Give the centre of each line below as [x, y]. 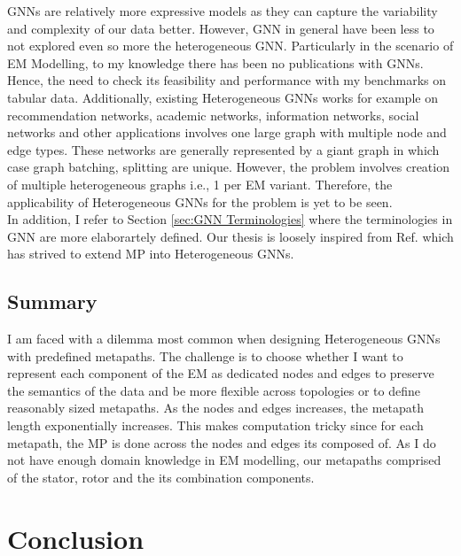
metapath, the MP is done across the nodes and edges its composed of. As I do [222, 442]
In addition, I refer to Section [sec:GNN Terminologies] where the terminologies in [230, 219]
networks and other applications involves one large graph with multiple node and [227, 132]
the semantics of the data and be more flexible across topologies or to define [214, 390]
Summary [52, 301]
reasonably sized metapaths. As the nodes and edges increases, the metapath [216, 408]
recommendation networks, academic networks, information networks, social [213, 115]
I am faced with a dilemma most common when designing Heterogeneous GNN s [224, 339]
